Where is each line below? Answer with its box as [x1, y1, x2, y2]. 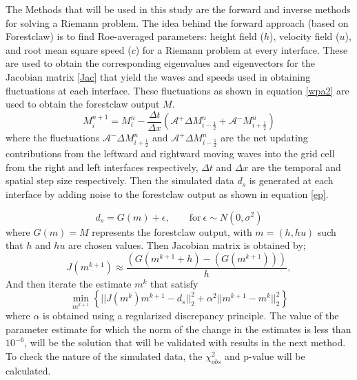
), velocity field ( [269, 29, 340, 43]
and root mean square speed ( [6, 42, 132, 57]
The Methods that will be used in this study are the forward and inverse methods [6, 2, 351, 16]
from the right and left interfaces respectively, [6, 159, 198, 174]
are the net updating [221, 130, 308, 145]
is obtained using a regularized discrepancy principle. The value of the [43, 308, 339, 323]
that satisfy [150, 276, 198, 290]
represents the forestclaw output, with [92, 224, 252, 239]
